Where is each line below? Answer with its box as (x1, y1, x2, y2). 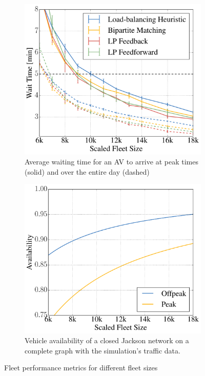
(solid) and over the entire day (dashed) (25, 166, 150, 177)
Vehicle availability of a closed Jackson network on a (25, 335, 189, 346)
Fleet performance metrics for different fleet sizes (4, 362, 158, 373)
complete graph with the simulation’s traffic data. (25, 345, 180, 356)
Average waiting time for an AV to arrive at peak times (25, 156, 198, 167)
